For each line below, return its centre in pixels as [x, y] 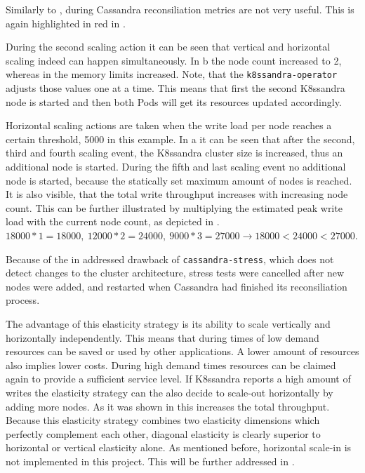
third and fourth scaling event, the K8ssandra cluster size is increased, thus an [174, 153]
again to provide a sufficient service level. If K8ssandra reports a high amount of [178, 379]
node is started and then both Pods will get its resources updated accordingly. [174, 101]
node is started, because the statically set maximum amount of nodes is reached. [179, 180]
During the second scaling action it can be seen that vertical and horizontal [168, 47]
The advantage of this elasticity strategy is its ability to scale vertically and [168, 324]
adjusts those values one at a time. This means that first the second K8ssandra [175, 88]
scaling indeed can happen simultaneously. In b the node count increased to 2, [174, 60]
